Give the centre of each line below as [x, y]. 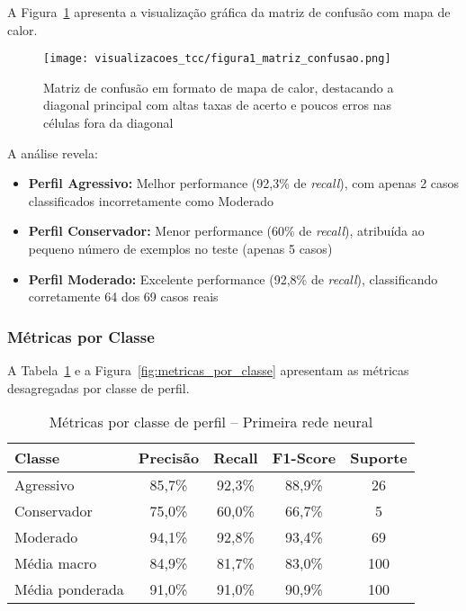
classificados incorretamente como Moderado [151, 200]
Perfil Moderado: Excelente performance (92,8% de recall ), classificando [233, 279]
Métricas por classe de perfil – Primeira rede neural [211, 422]
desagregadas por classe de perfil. [99, 387]
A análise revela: [53, 153]
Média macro [56, 563]
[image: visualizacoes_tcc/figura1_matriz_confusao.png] [217, 59]
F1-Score [304, 458]
